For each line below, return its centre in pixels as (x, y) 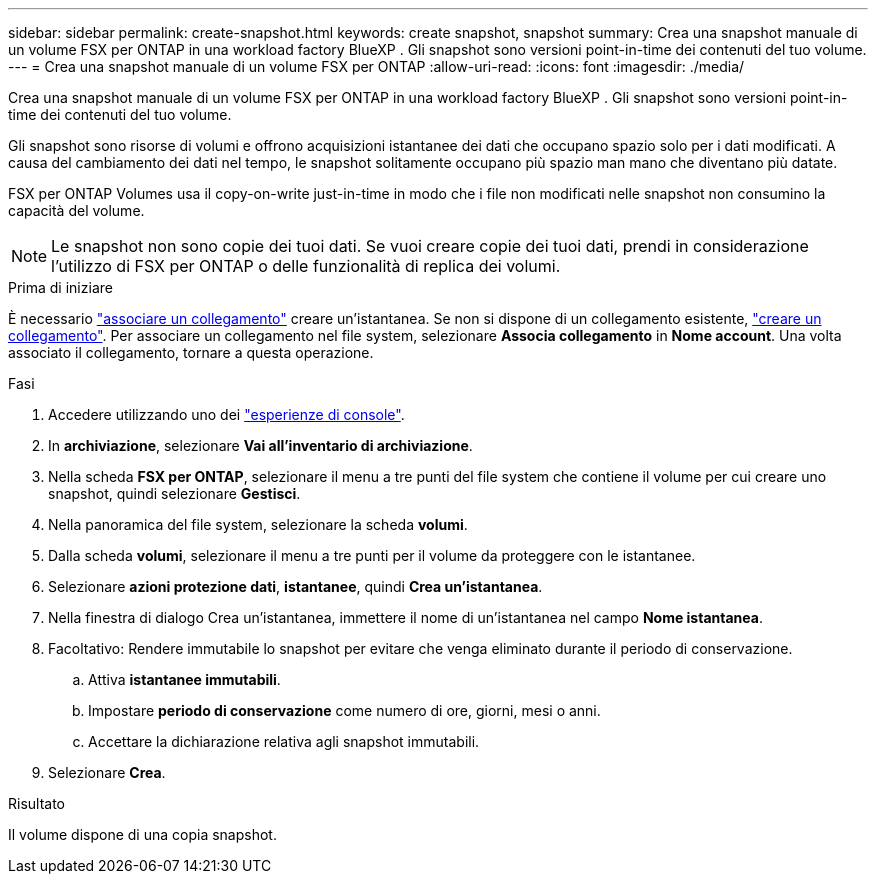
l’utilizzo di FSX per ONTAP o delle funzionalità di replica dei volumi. (306, 266)
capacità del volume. (76, 210)
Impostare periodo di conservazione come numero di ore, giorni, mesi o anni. (344, 710)
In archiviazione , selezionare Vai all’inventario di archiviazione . (260, 445)
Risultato (37, 803)
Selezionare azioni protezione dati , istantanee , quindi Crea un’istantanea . (295, 586)
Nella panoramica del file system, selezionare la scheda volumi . (258, 524)
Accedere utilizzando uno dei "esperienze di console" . (226, 414)
